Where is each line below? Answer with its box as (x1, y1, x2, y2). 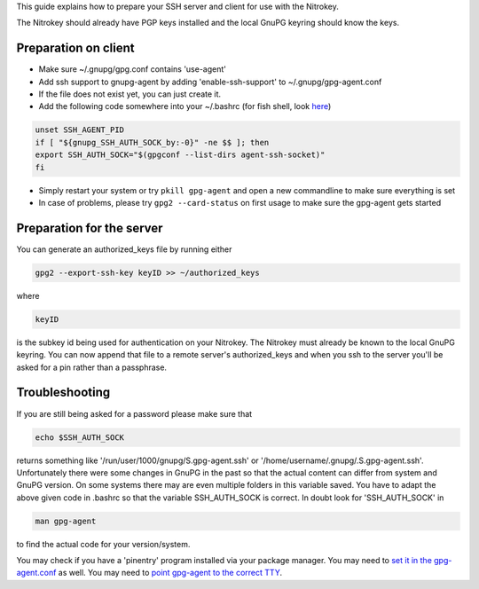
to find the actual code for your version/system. (16, 538, 191, 549)
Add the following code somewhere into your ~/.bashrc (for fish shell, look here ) (38, 101, 332, 112)
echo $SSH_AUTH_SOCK (35, 432, 124, 443)
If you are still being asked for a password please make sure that (16, 408, 253, 419)
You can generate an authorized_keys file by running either (16, 244, 232, 255)
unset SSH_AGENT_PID (35, 125, 124, 135)
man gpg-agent (35, 515, 97, 526)
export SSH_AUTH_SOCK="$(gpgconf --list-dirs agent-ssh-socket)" (35, 150, 326, 160)
